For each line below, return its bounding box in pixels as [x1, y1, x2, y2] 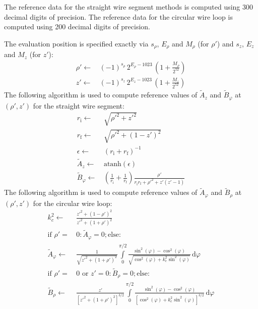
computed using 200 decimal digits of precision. [4, 21, 150, 32]
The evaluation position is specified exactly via [4, 38, 149, 48]
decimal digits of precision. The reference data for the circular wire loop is [4, 11, 233, 22]
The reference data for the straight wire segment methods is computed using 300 [4, 2, 253, 12]
